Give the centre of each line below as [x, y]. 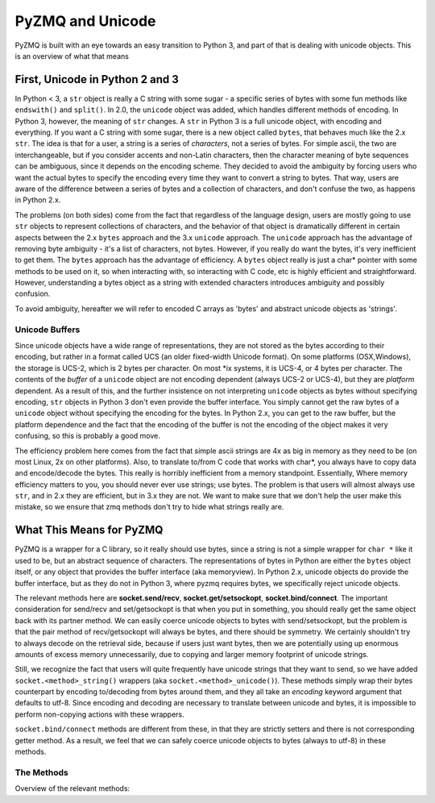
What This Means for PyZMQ [89, 530]
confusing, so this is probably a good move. [88, 436]
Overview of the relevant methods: [72, 788]
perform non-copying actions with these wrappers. [99, 714]
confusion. [33, 293]
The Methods [41, 772]
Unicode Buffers [48, 329]
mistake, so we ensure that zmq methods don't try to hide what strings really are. [149, 507]
